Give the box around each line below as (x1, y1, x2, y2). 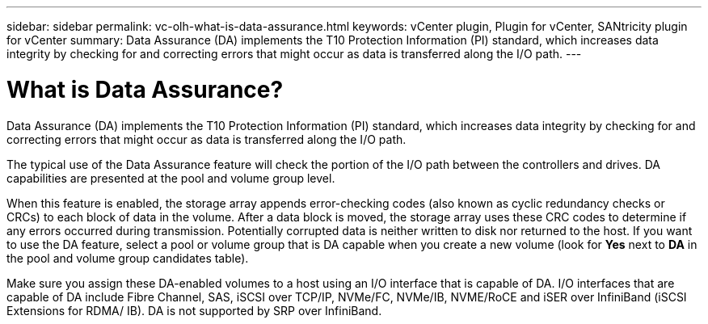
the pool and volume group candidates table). (6, 250, 249, 265)
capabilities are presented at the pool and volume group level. (6, 170, 335, 185)
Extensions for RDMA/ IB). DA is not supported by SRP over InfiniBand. (6, 303, 382, 318)
